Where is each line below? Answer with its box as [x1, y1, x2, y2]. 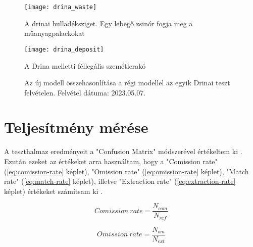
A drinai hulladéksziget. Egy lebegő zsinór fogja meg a [24, 18, 193, 28]
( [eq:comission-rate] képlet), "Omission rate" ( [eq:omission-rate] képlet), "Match [4, 166, 249, 176]
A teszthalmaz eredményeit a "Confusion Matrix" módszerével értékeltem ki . [4, 146, 242, 157]
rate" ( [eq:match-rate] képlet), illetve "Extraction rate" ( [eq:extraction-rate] [4, 176, 236, 186]
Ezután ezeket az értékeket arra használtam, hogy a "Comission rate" [4, 156, 218, 166]
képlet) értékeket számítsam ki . [4, 185, 103, 196]
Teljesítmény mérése [4, 117, 148, 137]
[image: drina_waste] [24, 4, 97, 11]
